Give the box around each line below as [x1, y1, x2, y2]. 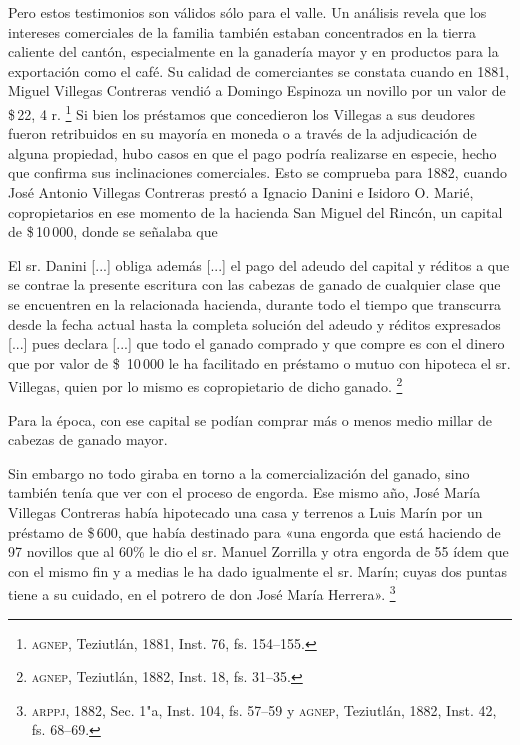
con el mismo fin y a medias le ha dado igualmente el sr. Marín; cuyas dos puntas [8, 560, 508, 581]
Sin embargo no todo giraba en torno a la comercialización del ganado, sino [8, 462, 470, 483]
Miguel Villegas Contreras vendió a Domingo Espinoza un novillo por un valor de [8, 80, 506, 101]
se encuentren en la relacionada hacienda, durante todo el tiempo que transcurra [8, 293, 502, 314]
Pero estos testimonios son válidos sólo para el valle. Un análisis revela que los [8, 2, 487, 22]
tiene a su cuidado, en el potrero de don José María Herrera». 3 [8, 581, 396, 604]
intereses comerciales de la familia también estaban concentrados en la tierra [8, 21, 476, 42]
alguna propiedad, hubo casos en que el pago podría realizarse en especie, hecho [8, 142, 497, 163]
